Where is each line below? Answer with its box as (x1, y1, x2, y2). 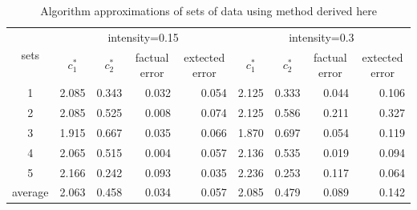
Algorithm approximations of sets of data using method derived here (40, 2, 377, 18)
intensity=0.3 (289, 28, 354, 45)
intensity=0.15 (107, 28, 179, 45)
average (12, 184, 49, 200)
